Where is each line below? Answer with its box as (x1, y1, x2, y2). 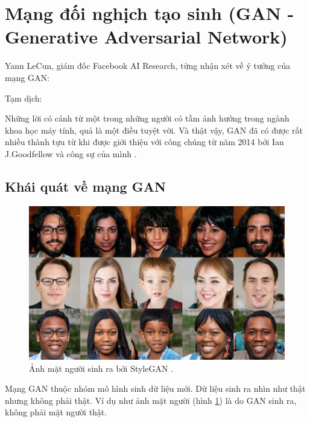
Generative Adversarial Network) (5, 24, 288, 49)
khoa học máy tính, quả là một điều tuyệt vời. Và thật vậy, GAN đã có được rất (5, 123, 303, 136)
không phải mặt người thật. (5, 406, 107, 418)
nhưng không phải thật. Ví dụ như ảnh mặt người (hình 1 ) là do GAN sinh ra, (5, 394, 297, 406)
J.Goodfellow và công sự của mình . (5, 147, 137, 160)
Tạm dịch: (5, 91, 42, 104)
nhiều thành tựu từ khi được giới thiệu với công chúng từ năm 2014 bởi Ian (5, 135, 284, 148)
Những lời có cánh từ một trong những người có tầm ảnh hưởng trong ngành (5, 112, 289, 125)
